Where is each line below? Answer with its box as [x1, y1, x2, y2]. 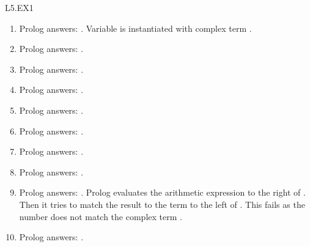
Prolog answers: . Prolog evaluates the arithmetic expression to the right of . [19, 186, 306, 199]
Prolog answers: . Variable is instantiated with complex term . [19, 21, 252, 34]
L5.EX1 [5, 1, 34, 13]
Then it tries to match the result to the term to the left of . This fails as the [19, 197, 305, 210]
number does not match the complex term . [19, 210, 182, 223]
